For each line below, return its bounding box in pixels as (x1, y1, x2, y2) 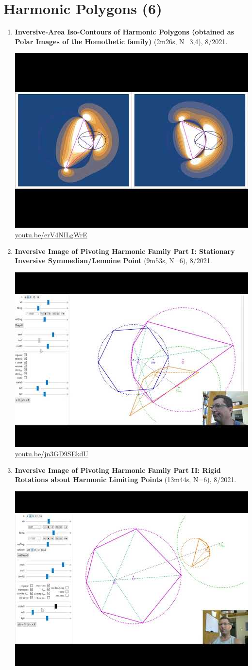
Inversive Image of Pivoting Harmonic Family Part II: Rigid (15, 465, 221, 475)
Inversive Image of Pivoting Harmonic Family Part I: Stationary (15, 246, 235, 256)
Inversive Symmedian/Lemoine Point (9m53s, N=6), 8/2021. (15, 255, 212, 266)
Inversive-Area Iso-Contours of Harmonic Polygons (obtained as (15, 27, 234, 37)
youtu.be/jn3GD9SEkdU (15, 449, 88, 459)
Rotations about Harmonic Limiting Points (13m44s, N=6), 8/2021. (15, 474, 236, 485)
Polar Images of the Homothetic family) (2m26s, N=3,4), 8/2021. (15, 36, 228, 46)
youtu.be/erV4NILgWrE (15, 229, 87, 239)
